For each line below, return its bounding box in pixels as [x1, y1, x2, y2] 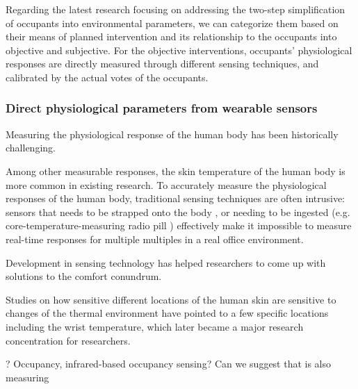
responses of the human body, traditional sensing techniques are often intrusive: [6, 191, 345, 206]
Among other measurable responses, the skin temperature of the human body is [6, 163, 345, 178]
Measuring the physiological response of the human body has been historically [6, 126, 339, 141]
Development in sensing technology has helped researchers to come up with [6, 255, 326, 270]
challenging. [6, 140, 56, 155]
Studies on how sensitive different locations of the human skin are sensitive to [6, 292, 336, 306]
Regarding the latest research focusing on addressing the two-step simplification [6, 2, 345, 16]
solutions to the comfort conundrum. [6, 269, 162, 283]
